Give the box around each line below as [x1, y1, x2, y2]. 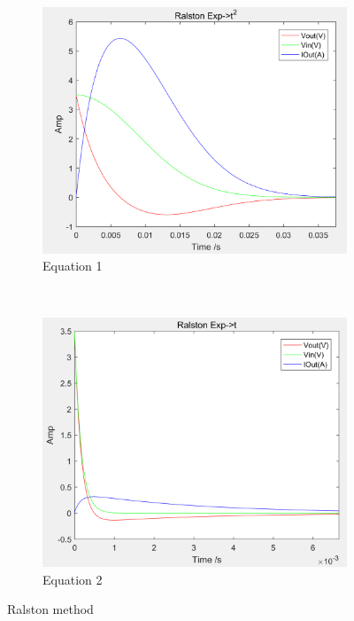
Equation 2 [42, 570, 103, 588]
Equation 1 [42, 256, 103, 275]
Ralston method [7, 600, 94, 618]
